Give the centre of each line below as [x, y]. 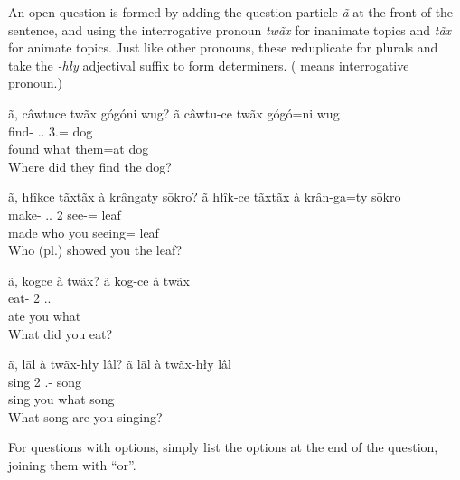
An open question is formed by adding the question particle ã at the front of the [231, 12]
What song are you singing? [85, 416]
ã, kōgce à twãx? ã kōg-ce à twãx [99, 280]
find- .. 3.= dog [51, 131]
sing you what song [61, 399]
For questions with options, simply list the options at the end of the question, [223, 447]
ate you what [45, 315]
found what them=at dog [79, 149]
